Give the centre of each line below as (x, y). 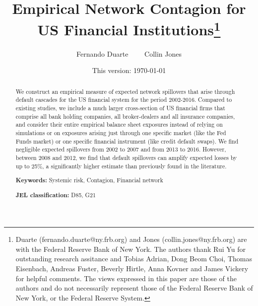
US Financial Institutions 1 (129, 29)
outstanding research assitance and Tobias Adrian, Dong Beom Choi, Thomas (134, 259)
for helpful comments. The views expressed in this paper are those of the (126, 278)
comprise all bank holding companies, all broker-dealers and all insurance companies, (125, 116)
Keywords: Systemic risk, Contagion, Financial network (89, 180)
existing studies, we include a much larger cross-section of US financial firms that (120, 108)
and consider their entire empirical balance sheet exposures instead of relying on (119, 124)
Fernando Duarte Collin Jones (129, 53)
